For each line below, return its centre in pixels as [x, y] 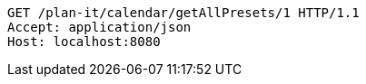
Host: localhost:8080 [84, 42]
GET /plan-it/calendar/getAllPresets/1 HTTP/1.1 [183, 13]
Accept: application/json [99, 27]
